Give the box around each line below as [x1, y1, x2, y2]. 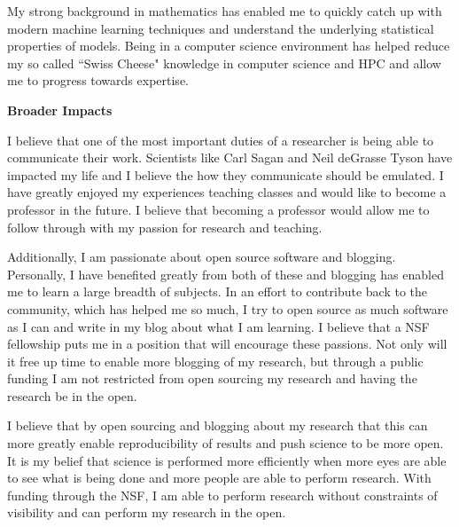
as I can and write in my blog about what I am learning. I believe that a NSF [7, 317, 430, 335]
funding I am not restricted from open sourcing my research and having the [7, 369, 417, 388]
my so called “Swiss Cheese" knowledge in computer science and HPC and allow [7, 53, 441, 72]
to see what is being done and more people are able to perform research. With [7, 468, 432, 487]
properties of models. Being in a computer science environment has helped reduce [7, 36, 450, 55]
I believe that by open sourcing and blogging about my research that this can [7, 416, 428, 435]
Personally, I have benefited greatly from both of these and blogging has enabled [7, 264, 444, 283]
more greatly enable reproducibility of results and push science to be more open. [7, 434, 444, 452]
